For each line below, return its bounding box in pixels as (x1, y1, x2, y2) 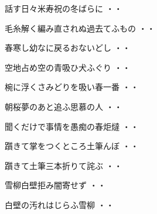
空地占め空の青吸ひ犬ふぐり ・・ (5, 61, 131, 73)
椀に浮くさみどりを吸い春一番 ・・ (5, 81, 139, 93)
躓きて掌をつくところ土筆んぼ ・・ (5, 140, 139, 152)
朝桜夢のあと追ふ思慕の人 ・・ (5, 100, 122, 112)
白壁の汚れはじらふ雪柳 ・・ (5, 198, 114, 210)
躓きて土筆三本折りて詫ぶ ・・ (5, 159, 122, 171)
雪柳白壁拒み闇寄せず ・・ (5, 179, 106, 191)
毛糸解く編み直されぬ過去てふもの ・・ (5, 22, 155, 34)
